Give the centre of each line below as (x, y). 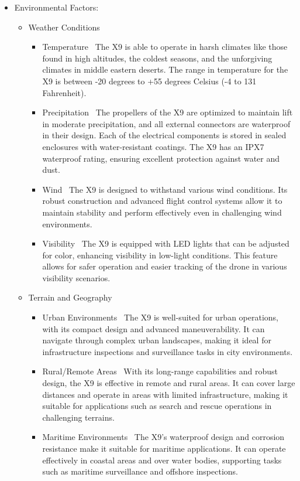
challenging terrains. (78, 417)
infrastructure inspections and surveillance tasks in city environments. (168, 351)
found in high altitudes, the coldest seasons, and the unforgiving (157, 58)
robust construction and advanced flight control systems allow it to (162, 201)
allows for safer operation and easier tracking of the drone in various (165, 266)
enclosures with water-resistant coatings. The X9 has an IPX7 (153, 146)
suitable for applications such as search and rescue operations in (157, 406)
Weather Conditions (64, 27)
